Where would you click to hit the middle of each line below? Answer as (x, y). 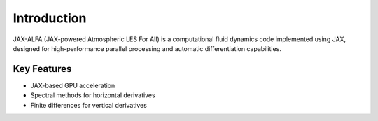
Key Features (42, 69)
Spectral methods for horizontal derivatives (93, 95)
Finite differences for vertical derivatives (89, 105)
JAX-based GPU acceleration (73, 85)
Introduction (50, 18)
